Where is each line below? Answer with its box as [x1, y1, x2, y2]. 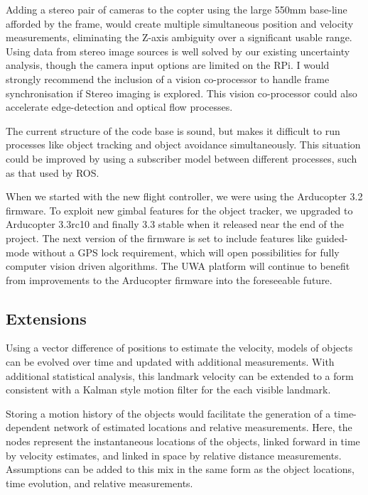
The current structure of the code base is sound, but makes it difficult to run [6, 123, 340, 138]
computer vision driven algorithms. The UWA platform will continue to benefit [6, 259, 350, 273]
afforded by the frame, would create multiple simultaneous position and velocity [6, 16, 354, 31]
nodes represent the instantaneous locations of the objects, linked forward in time [6, 434, 360, 449]
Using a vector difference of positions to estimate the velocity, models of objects [6, 340, 353, 355]
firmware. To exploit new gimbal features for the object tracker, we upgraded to [6, 202, 353, 217]
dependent [6, 420, 51, 435]
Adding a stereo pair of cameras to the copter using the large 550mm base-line [6, 2, 347, 16]
